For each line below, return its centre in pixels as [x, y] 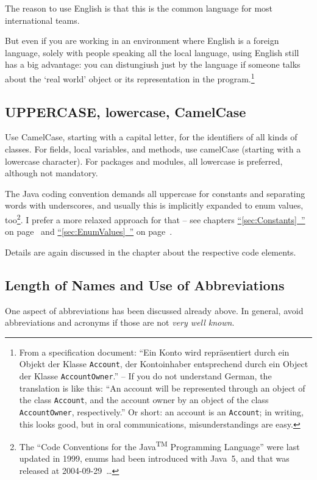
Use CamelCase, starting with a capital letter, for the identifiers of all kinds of [151, 137]
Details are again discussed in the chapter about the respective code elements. [151, 252]
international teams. [42, 20]
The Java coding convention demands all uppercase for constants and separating [155, 193]
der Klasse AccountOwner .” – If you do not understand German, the [145, 376]
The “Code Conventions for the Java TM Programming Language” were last [159, 446]
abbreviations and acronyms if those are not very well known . [120, 322]
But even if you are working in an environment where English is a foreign [142, 41]
